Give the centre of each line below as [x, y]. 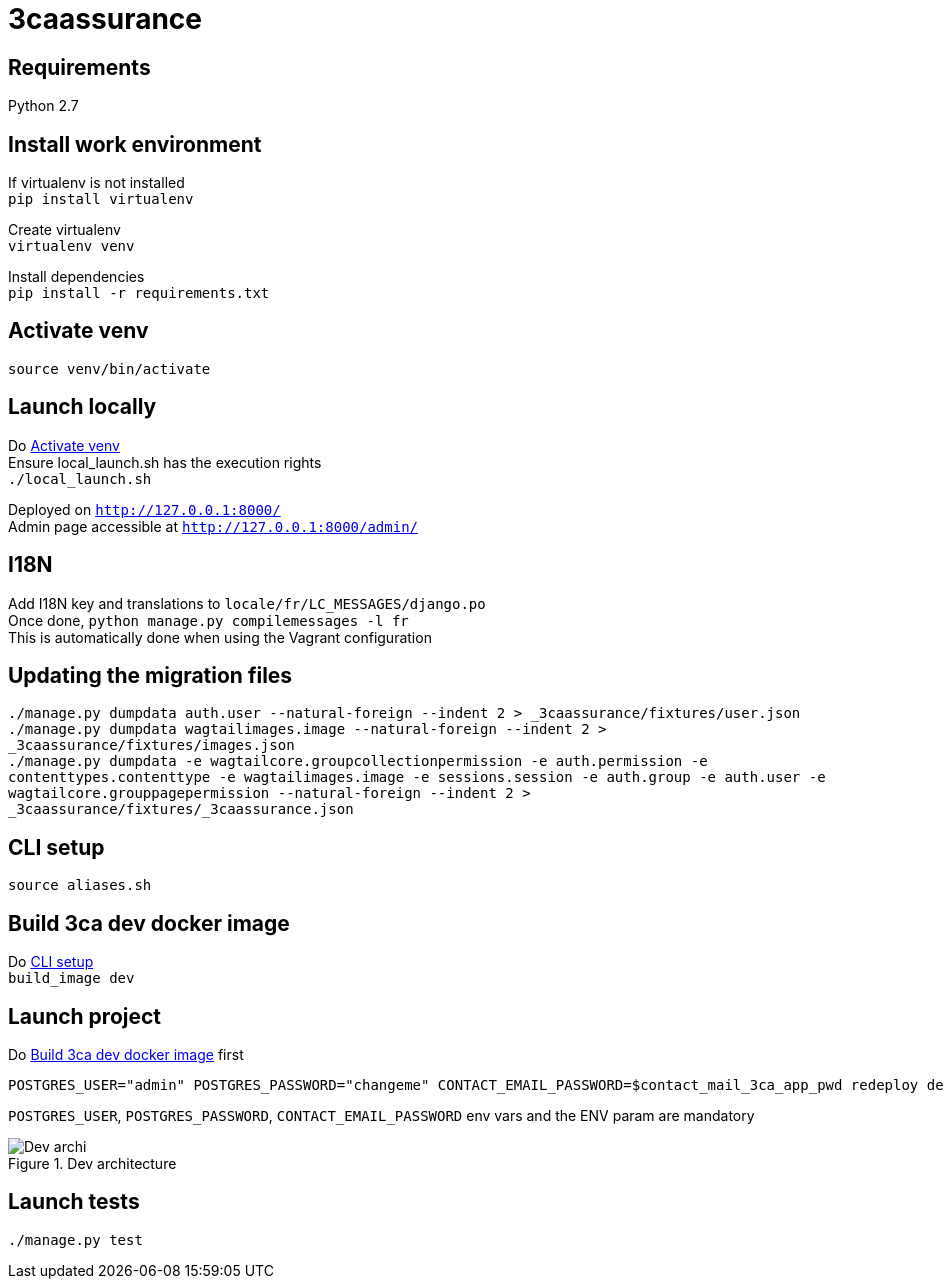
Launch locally [82, 407]
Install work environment [135, 144]
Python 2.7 [43, 106]
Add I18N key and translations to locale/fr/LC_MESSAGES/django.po [247, 603]
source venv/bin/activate [109, 368]
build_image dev [71, 978]
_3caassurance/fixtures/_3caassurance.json [181, 809]
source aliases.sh [80, 885]
